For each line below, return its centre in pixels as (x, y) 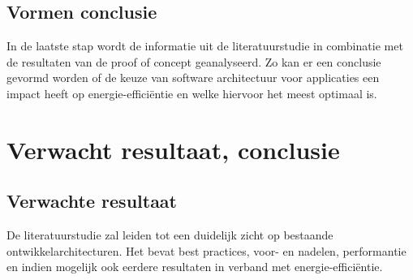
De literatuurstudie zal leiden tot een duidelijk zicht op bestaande (170, 235)
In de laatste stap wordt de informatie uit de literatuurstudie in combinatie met (205, 46)
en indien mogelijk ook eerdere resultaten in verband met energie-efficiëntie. (195, 267)
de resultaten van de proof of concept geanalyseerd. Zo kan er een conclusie (194, 61)
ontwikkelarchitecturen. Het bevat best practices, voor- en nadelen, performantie (206, 250)
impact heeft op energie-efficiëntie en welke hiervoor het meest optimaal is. (192, 93)
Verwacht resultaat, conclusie (173, 149)
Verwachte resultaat (92, 201)
